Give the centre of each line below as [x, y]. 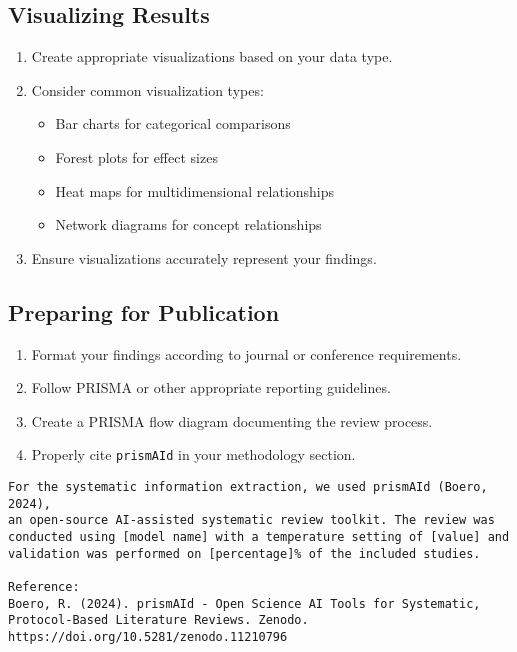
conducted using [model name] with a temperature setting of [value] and [259, 536]
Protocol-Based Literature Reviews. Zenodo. [158, 620]
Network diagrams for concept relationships [188, 224]
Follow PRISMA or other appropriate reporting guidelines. [211, 387]
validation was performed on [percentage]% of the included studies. [244, 553]
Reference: [44, 586]
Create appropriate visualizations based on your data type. [212, 56]
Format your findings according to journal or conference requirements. [246, 353]
